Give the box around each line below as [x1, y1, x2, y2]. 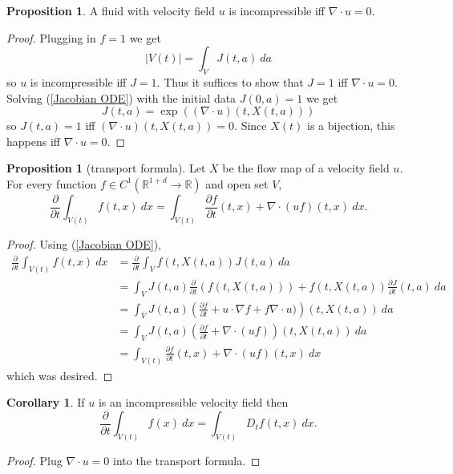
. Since [234, 117, 267, 134]
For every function [6, 175, 97, 192]
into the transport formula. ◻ [113, 452, 261, 469]
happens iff [6, 132, 60, 149]
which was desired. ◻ [6, 367, 113, 383]
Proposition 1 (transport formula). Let [6, 160, 206, 176]
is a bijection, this [306, 117, 395, 134]
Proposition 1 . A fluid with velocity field [6, 2, 215, 18]
